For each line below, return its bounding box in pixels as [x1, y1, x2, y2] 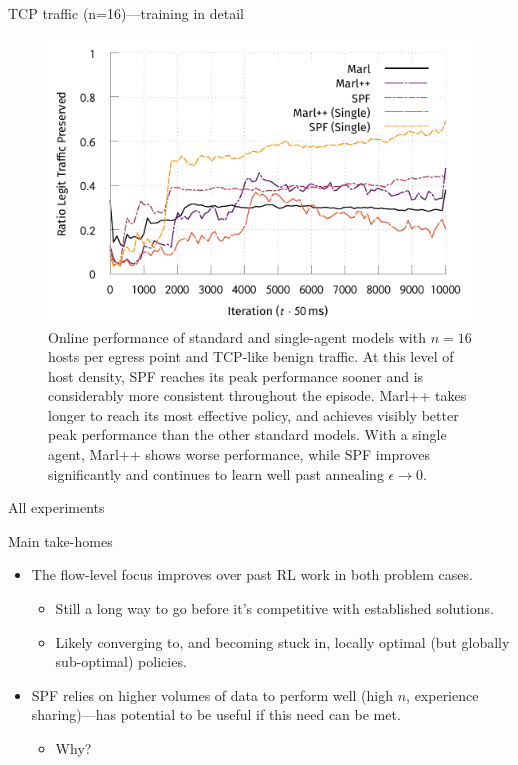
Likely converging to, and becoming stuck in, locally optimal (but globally [55, 631, 510, 652]
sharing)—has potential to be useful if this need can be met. [31, 704, 401, 725]
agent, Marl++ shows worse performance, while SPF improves [48, 444, 430, 465]
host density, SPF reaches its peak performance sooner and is [48, 365, 424, 386]
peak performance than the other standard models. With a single [48, 424, 447, 445]
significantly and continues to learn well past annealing [48, 463, 384, 484]
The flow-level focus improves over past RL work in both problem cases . [31, 564, 473, 585]
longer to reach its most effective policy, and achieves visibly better [48, 404, 459, 425]
